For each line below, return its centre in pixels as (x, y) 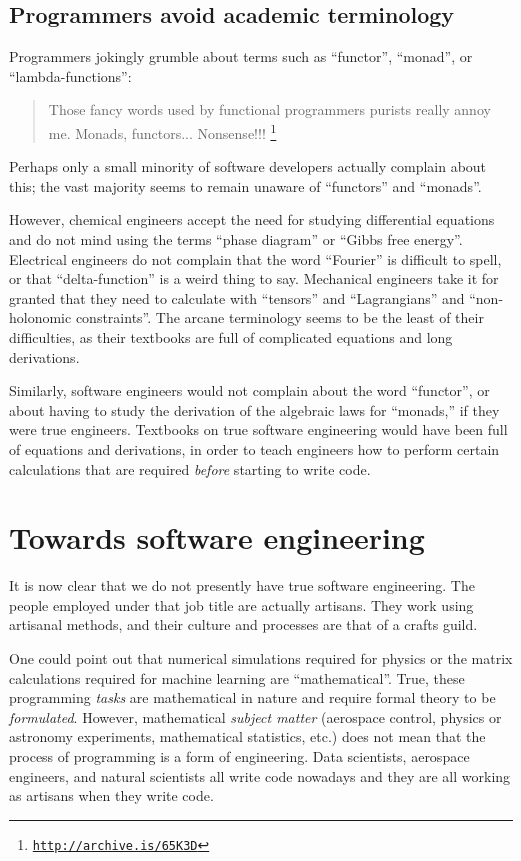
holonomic (40, 317)
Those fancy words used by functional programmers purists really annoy (269, 109)
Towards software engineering (217, 537)
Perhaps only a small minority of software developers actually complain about (248, 166)
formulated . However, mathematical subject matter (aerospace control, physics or (255, 716)
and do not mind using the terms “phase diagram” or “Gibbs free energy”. (236, 239)
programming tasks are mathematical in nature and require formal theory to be (252, 697)
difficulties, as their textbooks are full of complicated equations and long (231, 336)
